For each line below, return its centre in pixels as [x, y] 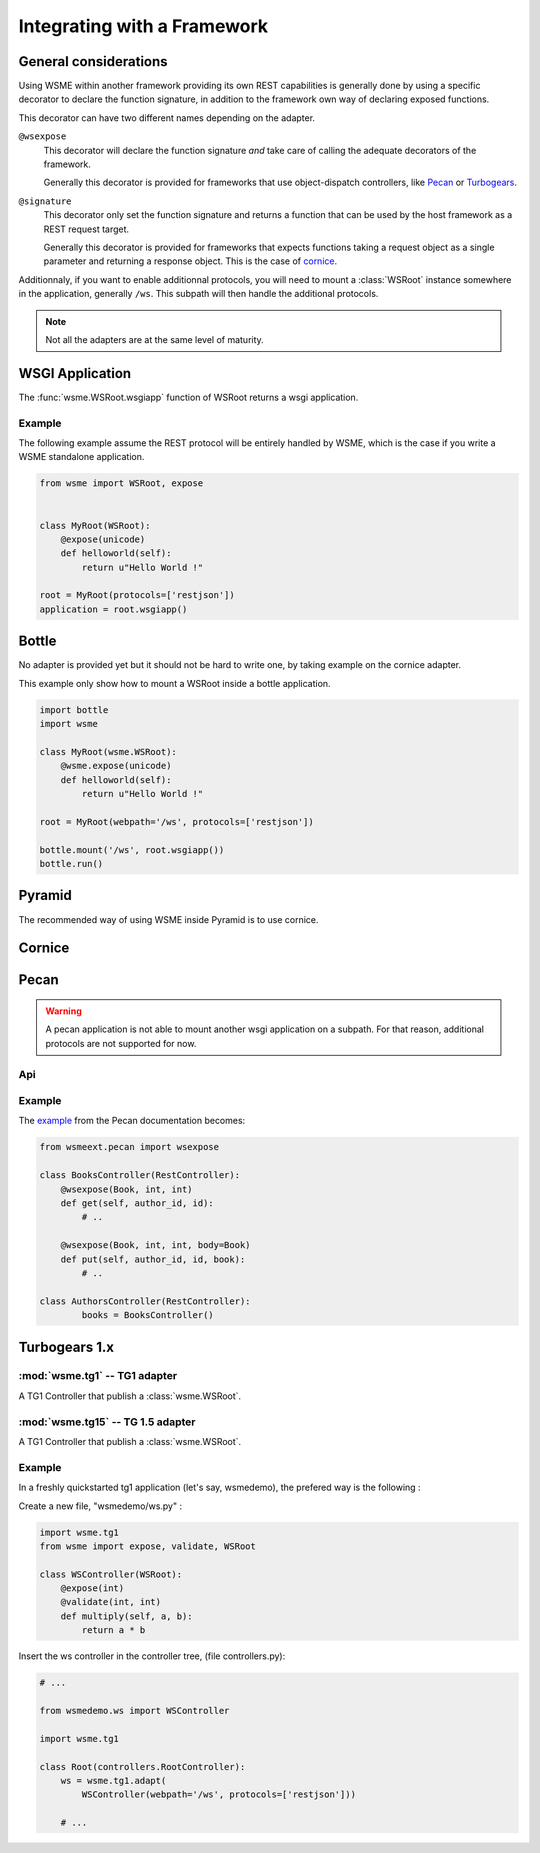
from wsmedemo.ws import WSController [134, 1710]
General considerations [93, 61]
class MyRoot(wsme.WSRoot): [108, 751]
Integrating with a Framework [143, 26]
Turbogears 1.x [66, 1346]
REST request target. [86, 229]
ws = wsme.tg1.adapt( [113, 1780]
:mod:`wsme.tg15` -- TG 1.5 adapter [107, 1422]
